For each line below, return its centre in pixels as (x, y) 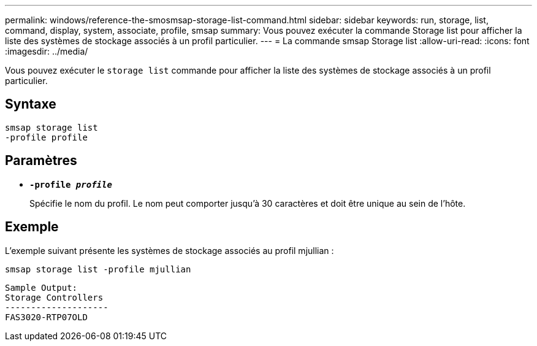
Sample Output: (41, 287)
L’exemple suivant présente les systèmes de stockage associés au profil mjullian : (169, 250)
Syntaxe (31, 104)
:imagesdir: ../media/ (47, 51)
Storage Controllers (54, 297)
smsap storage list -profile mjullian (98, 269)
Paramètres (41, 161)
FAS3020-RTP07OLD (46, 317)
